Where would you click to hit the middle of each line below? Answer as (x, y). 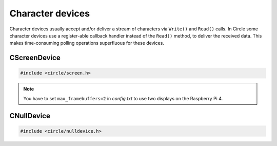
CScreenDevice (35, 58)
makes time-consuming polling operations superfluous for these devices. (87, 43)
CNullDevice (30, 116)
